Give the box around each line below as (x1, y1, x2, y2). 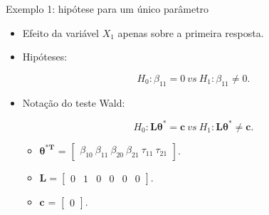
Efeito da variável (22, 25, 99, 40)
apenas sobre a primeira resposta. (117, 25, 264, 40)
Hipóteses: (22, 49, 68, 64)
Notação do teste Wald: (22, 95, 125, 110)
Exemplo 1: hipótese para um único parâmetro (6, 1, 209, 16)
